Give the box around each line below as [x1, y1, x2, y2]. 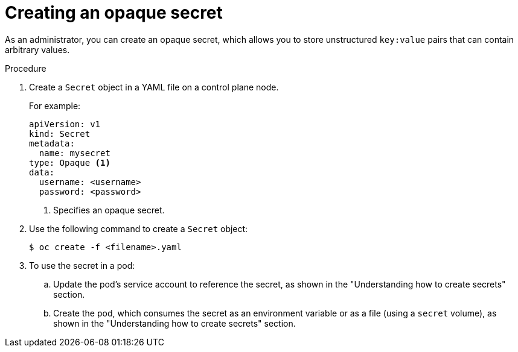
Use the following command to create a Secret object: [29, 223, 248, 234]
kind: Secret [29, 128, 91, 139]
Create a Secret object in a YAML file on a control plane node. [29, 81, 279, 92]
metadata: [29, 138, 75, 148]
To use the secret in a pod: [29, 260, 135, 271]
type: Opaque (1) [29, 157, 110, 168]
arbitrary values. [5, 44, 70, 55]
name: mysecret [39, 148, 110, 158]
